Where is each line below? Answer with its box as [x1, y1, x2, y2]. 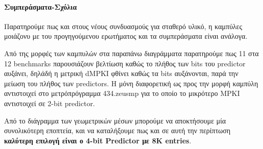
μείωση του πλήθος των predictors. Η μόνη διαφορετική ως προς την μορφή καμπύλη [4, 78, 258, 88]
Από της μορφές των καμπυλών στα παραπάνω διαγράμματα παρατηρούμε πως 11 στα [4, 47, 259, 58]
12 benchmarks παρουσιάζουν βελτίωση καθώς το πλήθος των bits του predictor [4, 58, 246, 68]
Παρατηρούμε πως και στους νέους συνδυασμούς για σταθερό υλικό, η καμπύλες [4, 20, 243, 31]
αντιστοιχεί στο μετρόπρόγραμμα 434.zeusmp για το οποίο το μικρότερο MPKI [4, 88, 240, 98]
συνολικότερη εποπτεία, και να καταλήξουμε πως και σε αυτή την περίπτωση [4, 125, 231, 136]
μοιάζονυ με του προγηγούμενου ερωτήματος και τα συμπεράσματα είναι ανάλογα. [4, 31, 248, 41]
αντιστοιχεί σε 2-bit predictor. [4, 97, 95, 108]
